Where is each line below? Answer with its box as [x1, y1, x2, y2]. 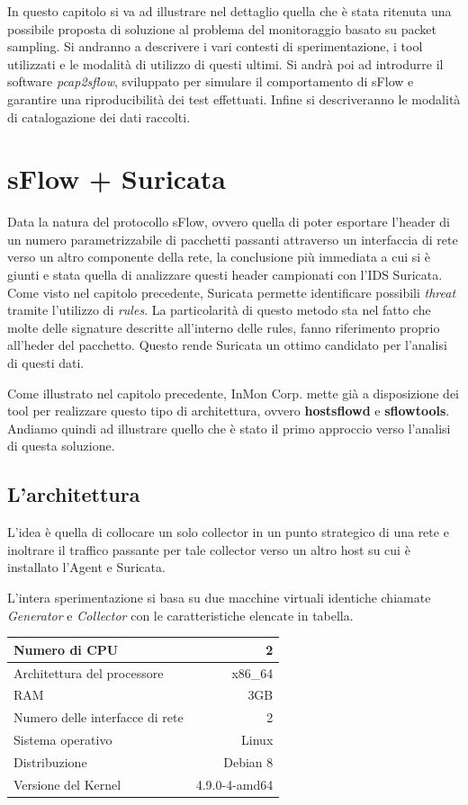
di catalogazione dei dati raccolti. [7, 107, 191, 126]
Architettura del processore [13, 663, 164, 682]
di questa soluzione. [7, 436, 115, 455]
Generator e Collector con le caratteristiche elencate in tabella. [7, 605, 354, 624]
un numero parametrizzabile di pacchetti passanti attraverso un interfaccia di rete [7, 229, 458, 248]
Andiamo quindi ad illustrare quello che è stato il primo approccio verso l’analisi [7, 418, 451, 437]
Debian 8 [223, 752, 274, 771]
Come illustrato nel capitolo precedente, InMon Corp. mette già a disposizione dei [7, 383, 459, 402]
